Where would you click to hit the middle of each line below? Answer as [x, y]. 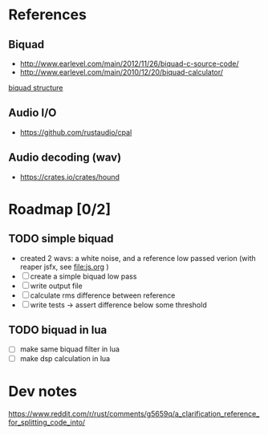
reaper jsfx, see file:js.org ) [65, 266]
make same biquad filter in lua [70, 349]
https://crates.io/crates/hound [70, 177]
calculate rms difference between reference [103, 295]
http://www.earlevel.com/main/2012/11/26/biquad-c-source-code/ [129, 63]
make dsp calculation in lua [65, 358]
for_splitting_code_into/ [47, 422]
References [47, 15]
